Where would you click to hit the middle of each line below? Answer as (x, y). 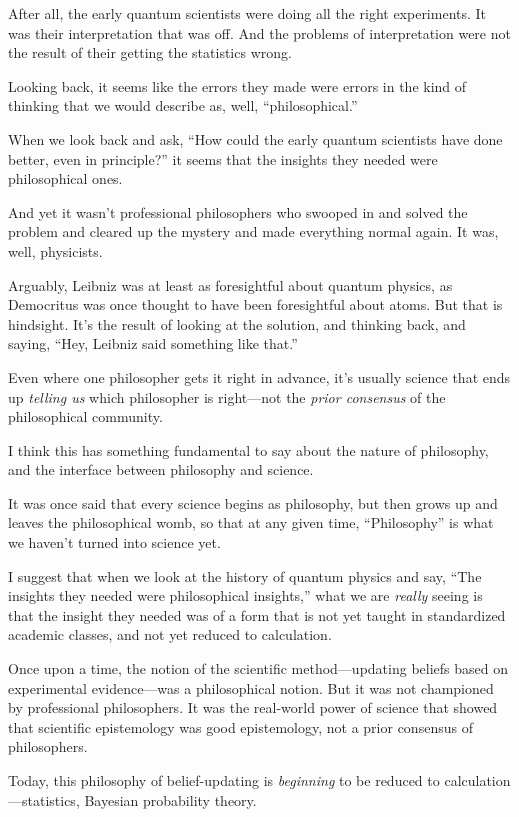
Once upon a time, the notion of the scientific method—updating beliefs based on (258, 668)
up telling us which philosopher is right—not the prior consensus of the (227, 396)
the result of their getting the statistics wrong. (150, 52)
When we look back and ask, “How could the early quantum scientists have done (255, 138)
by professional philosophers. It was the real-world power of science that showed (253, 707)
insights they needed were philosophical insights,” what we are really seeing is (245, 595)
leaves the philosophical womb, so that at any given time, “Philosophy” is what (251, 522)
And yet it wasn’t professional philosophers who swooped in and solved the (238, 211)
